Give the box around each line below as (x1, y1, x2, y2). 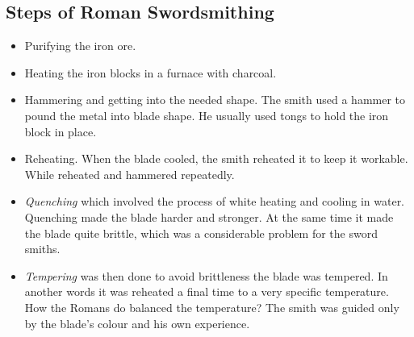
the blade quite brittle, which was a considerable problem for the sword (24, 224, 378, 241)
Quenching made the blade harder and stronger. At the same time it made (24, 208, 394, 225)
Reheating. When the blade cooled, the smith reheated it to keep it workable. (24, 150, 408, 167)
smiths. (24, 240, 61, 257)
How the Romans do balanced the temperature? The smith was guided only (24, 298, 399, 315)
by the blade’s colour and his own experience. (24, 314, 250, 331)
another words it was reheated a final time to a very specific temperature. (24, 283, 389, 300)
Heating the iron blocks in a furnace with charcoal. (24, 64, 277, 81)
